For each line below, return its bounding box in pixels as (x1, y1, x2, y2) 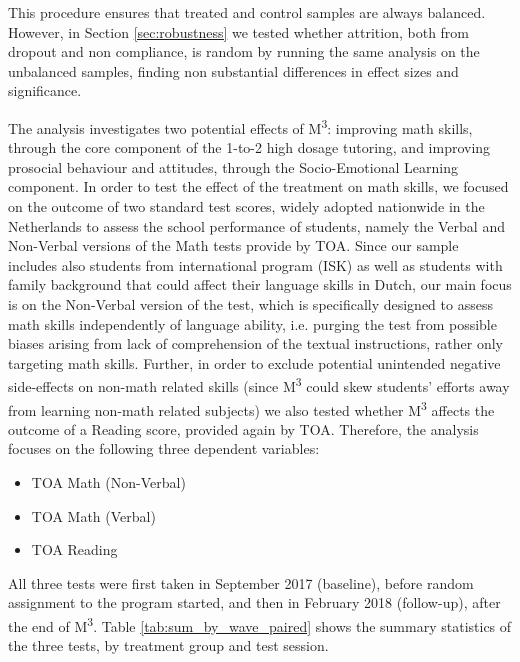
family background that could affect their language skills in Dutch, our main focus (8, 274, 512, 295)
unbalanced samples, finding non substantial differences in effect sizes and (8, 60, 459, 81)
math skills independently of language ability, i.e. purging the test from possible (8, 313, 497, 334)
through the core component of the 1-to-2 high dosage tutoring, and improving (8, 137, 491, 158)
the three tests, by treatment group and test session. (8, 635, 329, 656)
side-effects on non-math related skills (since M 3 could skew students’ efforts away (8, 373, 510, 396)
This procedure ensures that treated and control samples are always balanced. (8, 2, 486, 22)
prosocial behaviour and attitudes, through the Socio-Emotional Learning (8, 156, 458, 177)
